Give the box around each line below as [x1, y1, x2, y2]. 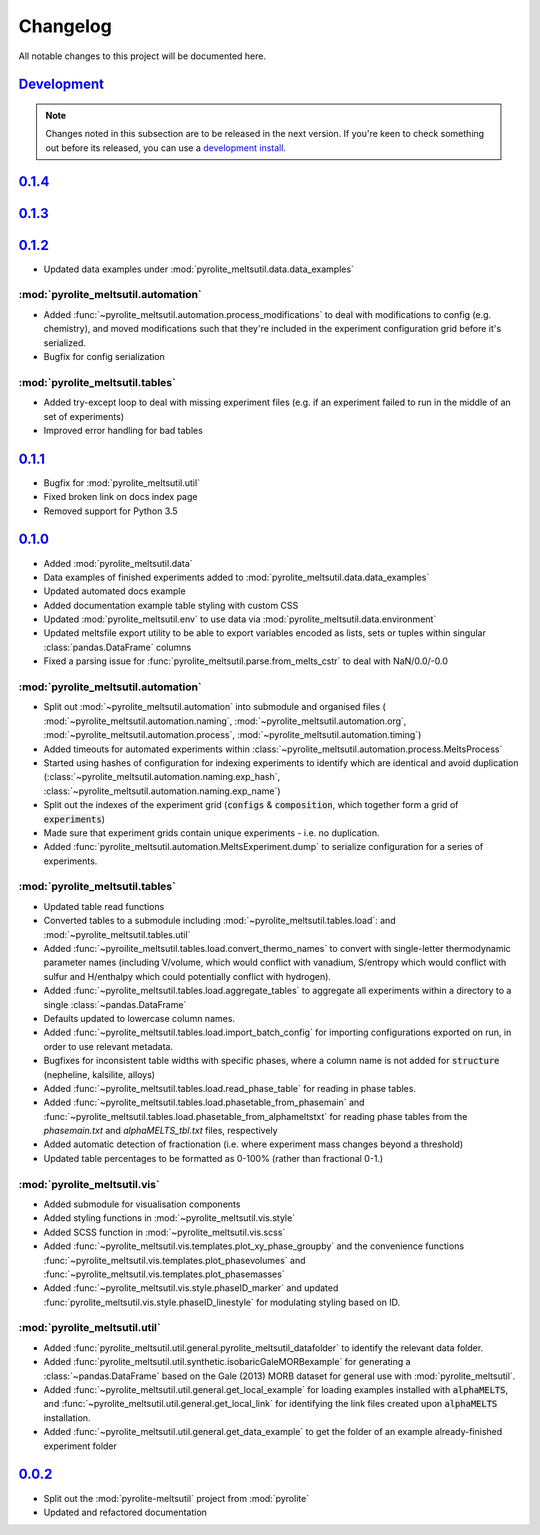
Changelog [18, 15, 112, 37]
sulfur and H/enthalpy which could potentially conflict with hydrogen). [43, 970, 332, 982]
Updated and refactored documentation [43, 1506, 207, 1518]
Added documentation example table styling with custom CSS [43, 599, 299, 611]
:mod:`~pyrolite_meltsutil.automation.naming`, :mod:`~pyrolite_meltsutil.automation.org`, [43, 715, 407, 727]
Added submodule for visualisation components [43, 1198, 241, 1210]
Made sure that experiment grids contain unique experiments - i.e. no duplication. [43, 826, 380, 839]
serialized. [43, 336, 87, 349]
